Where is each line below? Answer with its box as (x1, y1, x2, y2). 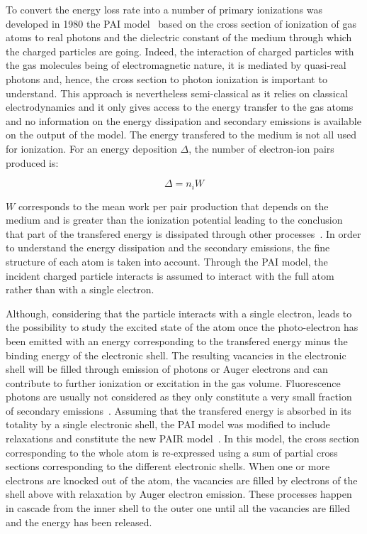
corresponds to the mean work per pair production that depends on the (18, 198, 329, 213)
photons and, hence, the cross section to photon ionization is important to (6, 71, 327, 86)
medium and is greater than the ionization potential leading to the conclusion (6, 212, 343, 227)
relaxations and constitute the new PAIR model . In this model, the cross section (6, 431, 360, 446)
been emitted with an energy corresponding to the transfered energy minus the (6, 333, 348, 348)
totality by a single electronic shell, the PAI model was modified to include (6, 417, 330, 432)
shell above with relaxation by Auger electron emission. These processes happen (6, 486, 352, 501)
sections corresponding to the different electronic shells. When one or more (6, 459, 330, 474)
